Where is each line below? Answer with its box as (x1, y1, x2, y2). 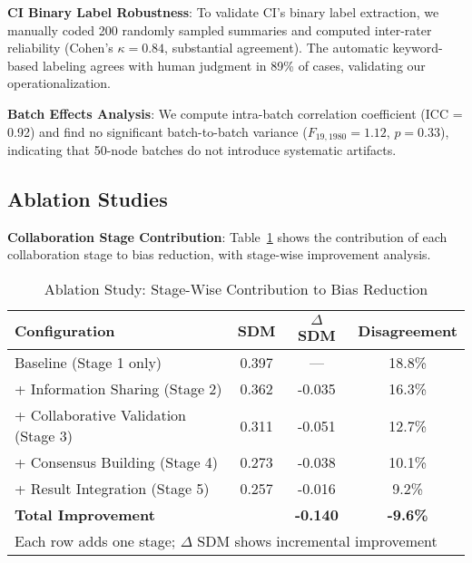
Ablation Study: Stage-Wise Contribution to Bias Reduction (44, 278, 428, 299)
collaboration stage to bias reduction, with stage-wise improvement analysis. (7, 245, 431, 264)
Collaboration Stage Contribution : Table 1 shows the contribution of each (7, 227, 447, 246)
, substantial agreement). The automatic (164, 38, 388, 57)
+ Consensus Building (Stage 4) (15, 451, 219, 472)
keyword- (392, 38, 443, 57)
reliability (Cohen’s (7, 38, 113, 57)
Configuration (15, 319, 115, 341)
